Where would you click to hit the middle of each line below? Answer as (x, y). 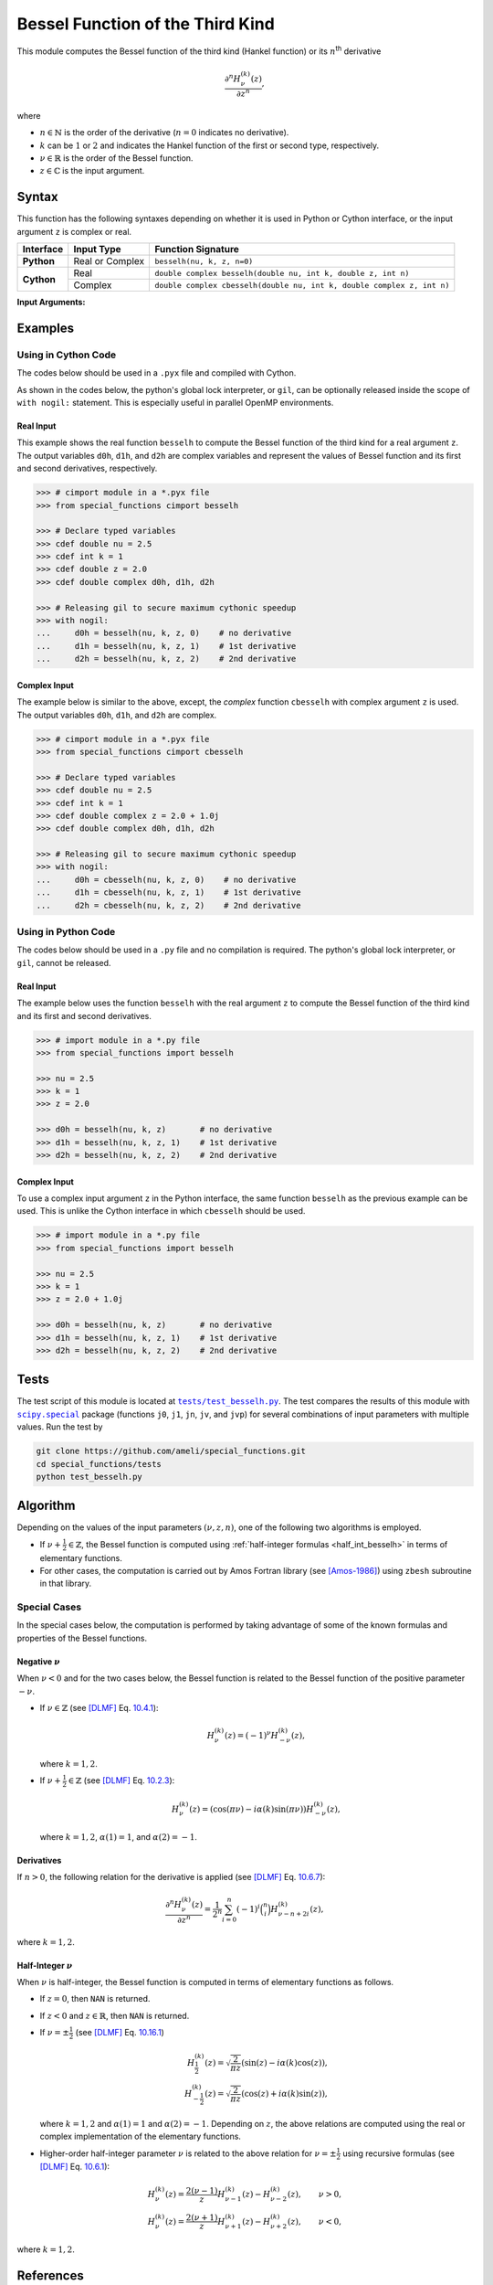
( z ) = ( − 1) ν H (251, 1735)
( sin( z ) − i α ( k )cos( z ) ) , (284, 2062)
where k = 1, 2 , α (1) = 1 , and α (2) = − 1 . (119, 1836)
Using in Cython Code (67, 355)
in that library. (66, 1584)
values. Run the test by (60, 1427)
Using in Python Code (66, 932)
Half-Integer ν (45, 1965)
